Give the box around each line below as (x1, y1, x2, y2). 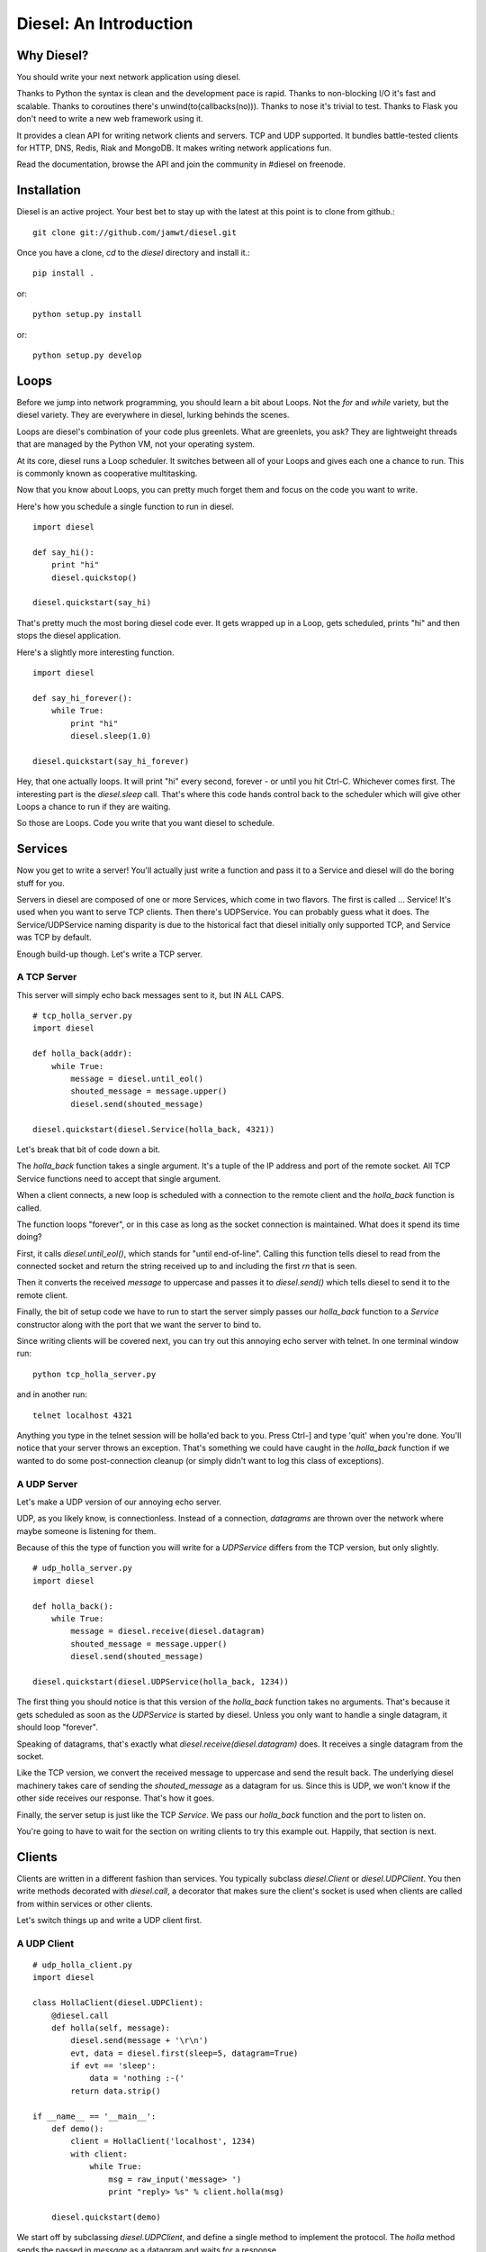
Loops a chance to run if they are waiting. (16, 801, 171, 812)
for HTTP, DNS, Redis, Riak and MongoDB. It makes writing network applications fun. (16, 142, 332, 153)
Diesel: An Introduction (16, 14, 193, 33)
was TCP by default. (16, 932, 92, 943)
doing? (16, 1231, 42, 1242)
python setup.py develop (32, 350, 142, 360)
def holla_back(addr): (32, 1049, 133, 1058)
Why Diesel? (16, 48, 89, 63)
